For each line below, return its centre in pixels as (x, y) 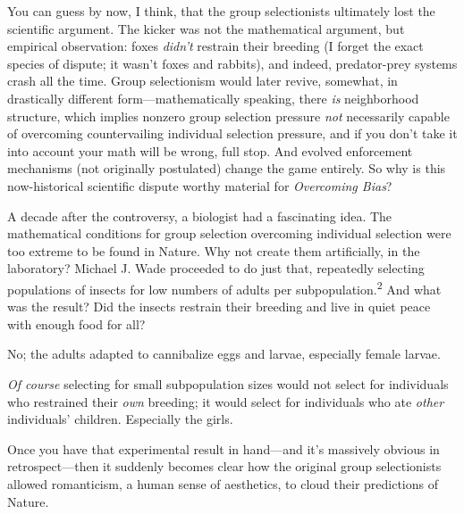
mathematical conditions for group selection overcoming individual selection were (229, 233)
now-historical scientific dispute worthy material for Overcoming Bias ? (200, 185)
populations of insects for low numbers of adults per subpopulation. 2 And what (224, 287)
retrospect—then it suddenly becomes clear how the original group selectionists (224, 466)
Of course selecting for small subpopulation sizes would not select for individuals (228, 383)
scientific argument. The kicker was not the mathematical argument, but (206, 28)
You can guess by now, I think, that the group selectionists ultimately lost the (221, 11)
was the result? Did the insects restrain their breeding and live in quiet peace (219, 307)
